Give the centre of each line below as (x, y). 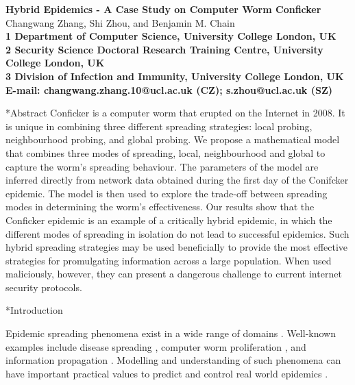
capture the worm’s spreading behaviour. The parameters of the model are (162, 166)
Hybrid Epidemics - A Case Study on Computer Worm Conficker (163, 9)
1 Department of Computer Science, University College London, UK (171, 36)
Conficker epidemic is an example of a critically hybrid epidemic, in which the (169, 220)
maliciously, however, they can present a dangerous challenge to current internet (174, 274)
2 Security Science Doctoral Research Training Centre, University (164, 49)
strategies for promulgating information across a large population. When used (169, 260)
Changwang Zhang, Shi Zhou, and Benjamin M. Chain (120, 22)
